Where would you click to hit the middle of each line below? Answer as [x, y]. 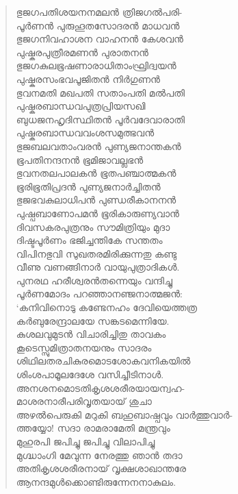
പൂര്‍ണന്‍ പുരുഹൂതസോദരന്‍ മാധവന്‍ [98, 25]
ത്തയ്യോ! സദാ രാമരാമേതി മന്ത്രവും [93, 428]
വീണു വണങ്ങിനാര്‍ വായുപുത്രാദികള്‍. [98, 267]
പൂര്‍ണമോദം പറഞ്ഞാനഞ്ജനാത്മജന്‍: [99, 294]
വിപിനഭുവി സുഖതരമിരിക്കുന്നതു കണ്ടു [96, 253]
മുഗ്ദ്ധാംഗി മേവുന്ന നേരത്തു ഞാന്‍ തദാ [99, 455]
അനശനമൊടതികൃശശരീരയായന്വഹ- [101, 387]
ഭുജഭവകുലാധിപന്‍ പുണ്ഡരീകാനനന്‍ [96, 200]
